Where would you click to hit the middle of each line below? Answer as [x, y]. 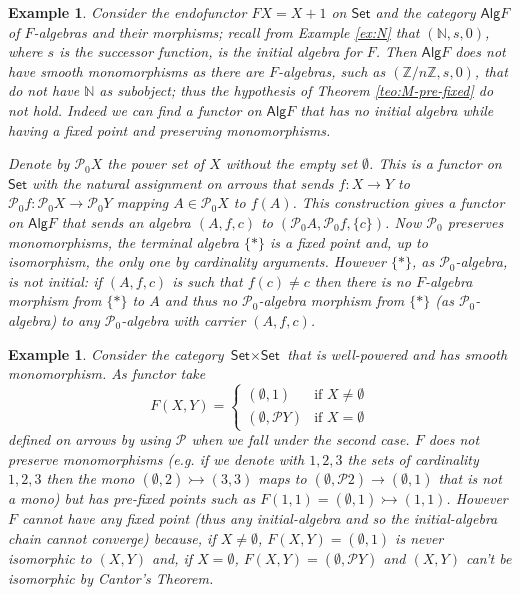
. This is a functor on [435, 163]
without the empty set [291, 163]
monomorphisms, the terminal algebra [123, 241]
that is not [470, 478]
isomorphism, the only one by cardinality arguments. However [197, 261]
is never [419, 538]
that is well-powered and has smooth [397, 353]
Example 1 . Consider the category [116, 353]
